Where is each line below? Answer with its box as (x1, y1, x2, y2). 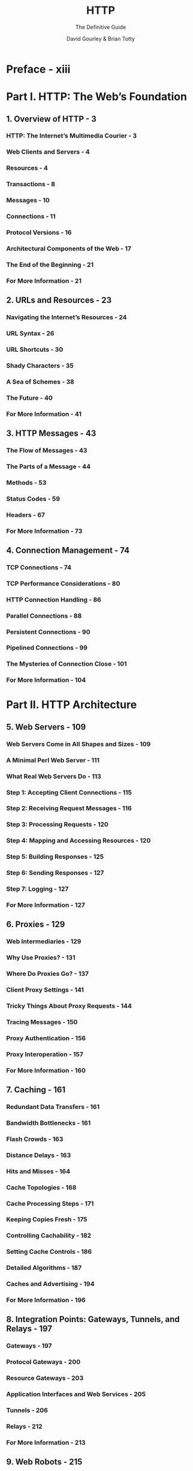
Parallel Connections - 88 (6, 612, 82, 620)
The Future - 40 (6, 394, 53, 402)
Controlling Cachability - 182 (6, 1232, 92, 1240)
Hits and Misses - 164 (6, 1167, 71, 1175)
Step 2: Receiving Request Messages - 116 (6, 804, 132, 813)
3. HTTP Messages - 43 (6, 428, 96, 438)
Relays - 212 (6, 1422, 43, 1430)
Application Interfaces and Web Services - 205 (6, 1390, 146, 1398)
